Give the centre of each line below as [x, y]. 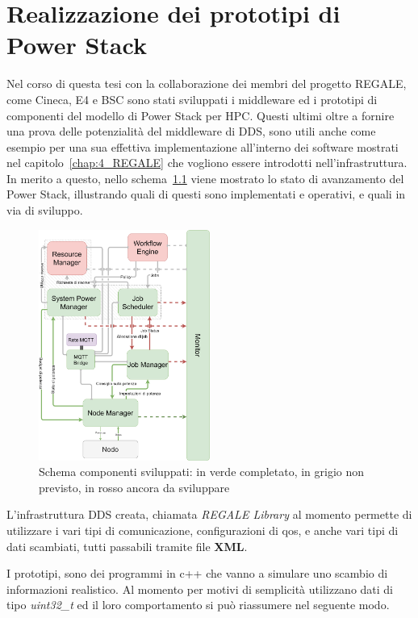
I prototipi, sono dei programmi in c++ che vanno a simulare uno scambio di [197, 573]
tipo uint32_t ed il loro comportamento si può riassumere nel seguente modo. [198, 605]
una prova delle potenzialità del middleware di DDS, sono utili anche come [191, 131]
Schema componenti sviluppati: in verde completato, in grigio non [202, 472]
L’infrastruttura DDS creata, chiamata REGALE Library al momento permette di [209, 514]
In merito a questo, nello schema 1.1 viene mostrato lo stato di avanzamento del [205, 178]
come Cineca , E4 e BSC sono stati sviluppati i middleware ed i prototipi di [192, 99]
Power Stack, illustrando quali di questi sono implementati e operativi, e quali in [206, 194]
